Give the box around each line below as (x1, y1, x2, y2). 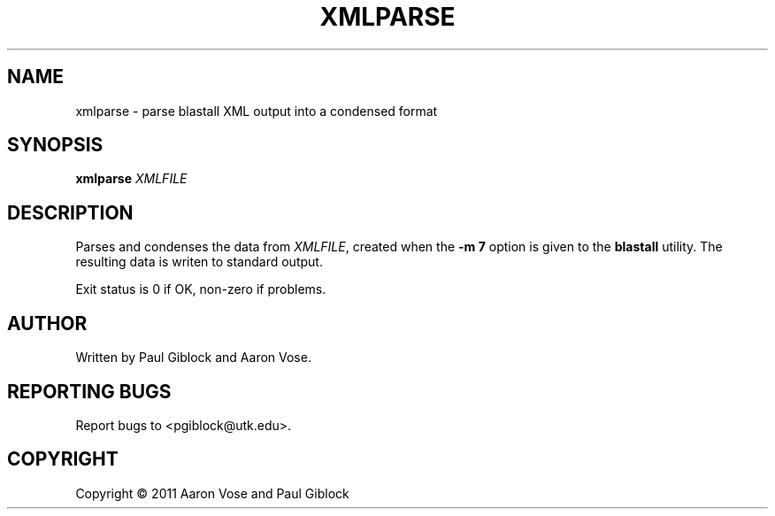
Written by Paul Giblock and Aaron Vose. (75, 350, 311, 366)
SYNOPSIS (7, 134, 104, 157)
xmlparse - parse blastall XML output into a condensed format (75, 103, 438, 119)
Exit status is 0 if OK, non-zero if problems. (75, 281, 326, 297)
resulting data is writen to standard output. (75, 254, 323, 270)
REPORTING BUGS (7, 380, 172, 403)
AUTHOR (7, 312, 88, 335)
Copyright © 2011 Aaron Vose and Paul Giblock (75, 485, 349, 501)
